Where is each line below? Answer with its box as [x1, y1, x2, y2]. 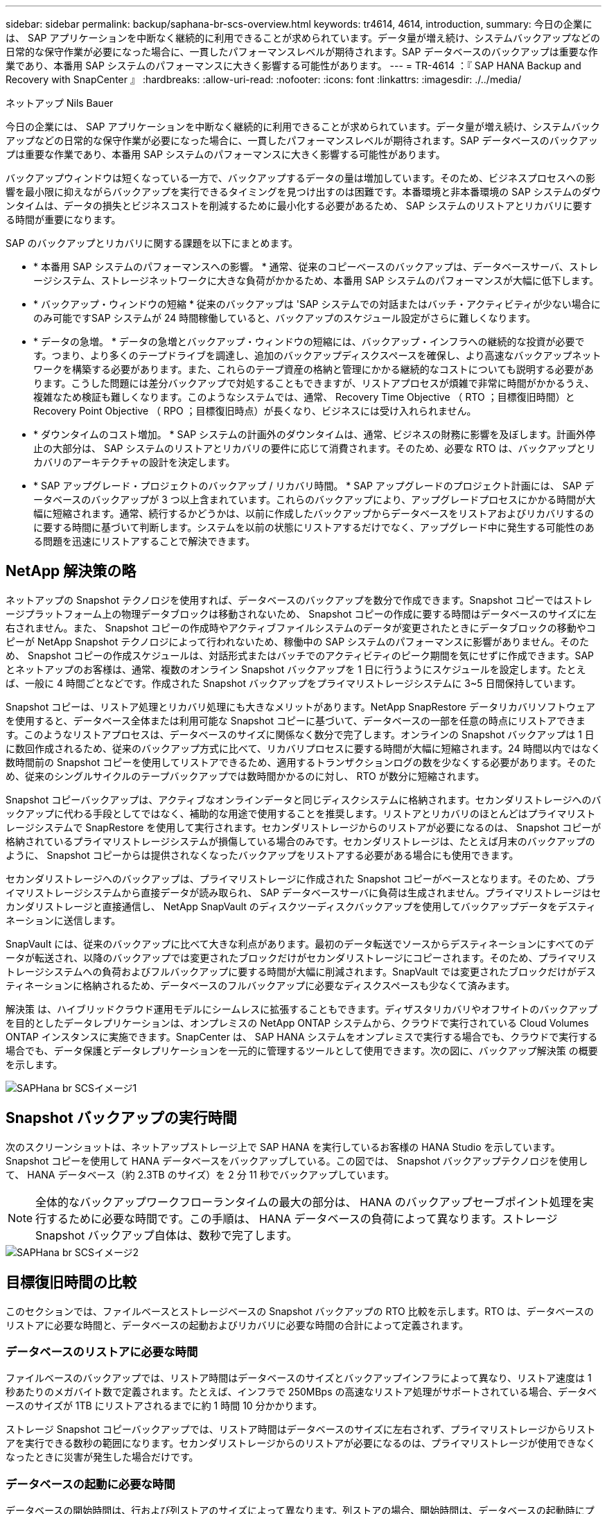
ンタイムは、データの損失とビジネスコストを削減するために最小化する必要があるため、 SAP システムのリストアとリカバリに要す [6, 200, 592, 211]
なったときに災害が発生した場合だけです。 [6, 1451, 199, 1463]
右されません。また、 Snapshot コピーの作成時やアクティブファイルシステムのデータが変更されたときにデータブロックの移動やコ [6, 621, 596, 634]
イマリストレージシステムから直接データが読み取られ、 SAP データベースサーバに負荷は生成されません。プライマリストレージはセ [6, 886, 601, 898]
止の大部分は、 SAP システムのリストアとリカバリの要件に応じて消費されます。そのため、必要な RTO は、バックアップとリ [33, 442, 596, 454]
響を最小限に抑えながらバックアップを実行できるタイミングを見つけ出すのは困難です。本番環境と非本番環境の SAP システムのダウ [6, 186, 601, 198]
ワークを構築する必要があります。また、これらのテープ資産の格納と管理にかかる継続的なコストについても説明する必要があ [33, 363, 594, 375]
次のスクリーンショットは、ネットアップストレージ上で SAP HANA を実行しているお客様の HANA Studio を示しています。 [6, 1140, 561, 1153]
